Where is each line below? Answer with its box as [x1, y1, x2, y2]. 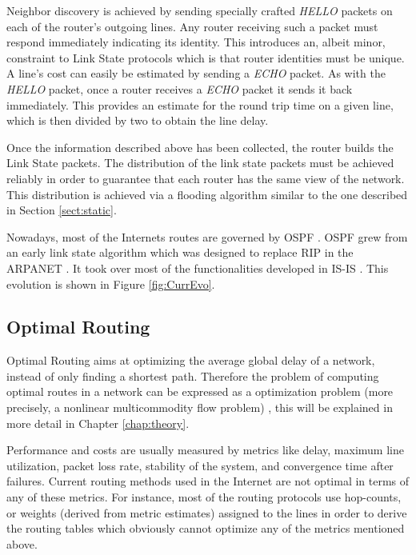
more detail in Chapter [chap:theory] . [6, 414, 190, 431]
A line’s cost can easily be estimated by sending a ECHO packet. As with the [6, 65, 386, 82]
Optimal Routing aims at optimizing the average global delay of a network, [6, 352, 375, 369]
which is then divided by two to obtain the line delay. [6, 112, 269, 129]
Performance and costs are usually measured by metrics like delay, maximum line [6, 441, 404, 458]
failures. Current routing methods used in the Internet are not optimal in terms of [6, 473, 410, 489]
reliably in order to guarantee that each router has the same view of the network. [6, 170, 405, 186]
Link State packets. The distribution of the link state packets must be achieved [6, 154, 394, 171]
